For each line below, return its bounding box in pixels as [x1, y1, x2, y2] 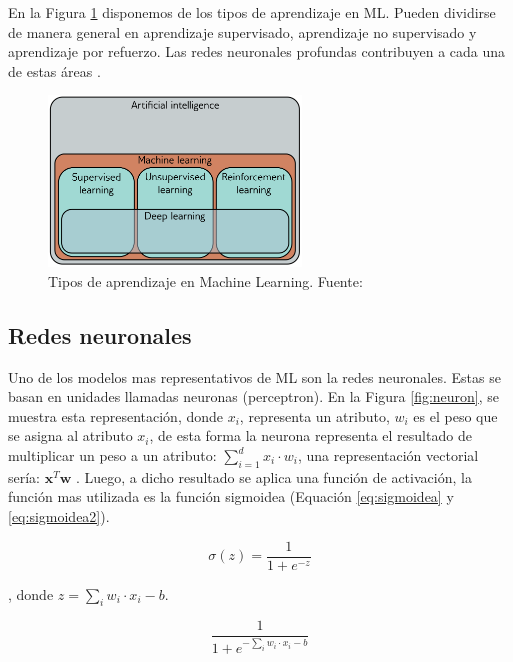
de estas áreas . [8, 60, 101, 81]
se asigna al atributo [8, 425, 133, 446]
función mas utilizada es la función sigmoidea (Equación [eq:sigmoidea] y [8, 486, 454, 507]
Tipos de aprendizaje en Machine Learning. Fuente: [48, 270, 363, 291]
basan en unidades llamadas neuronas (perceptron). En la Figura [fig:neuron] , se [8, 386, 500, 407]
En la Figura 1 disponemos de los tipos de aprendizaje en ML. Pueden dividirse [8, 2, 496, 22]
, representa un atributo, [239, 405, 390, 426]
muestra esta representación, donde [8, 405, 223, 426]
